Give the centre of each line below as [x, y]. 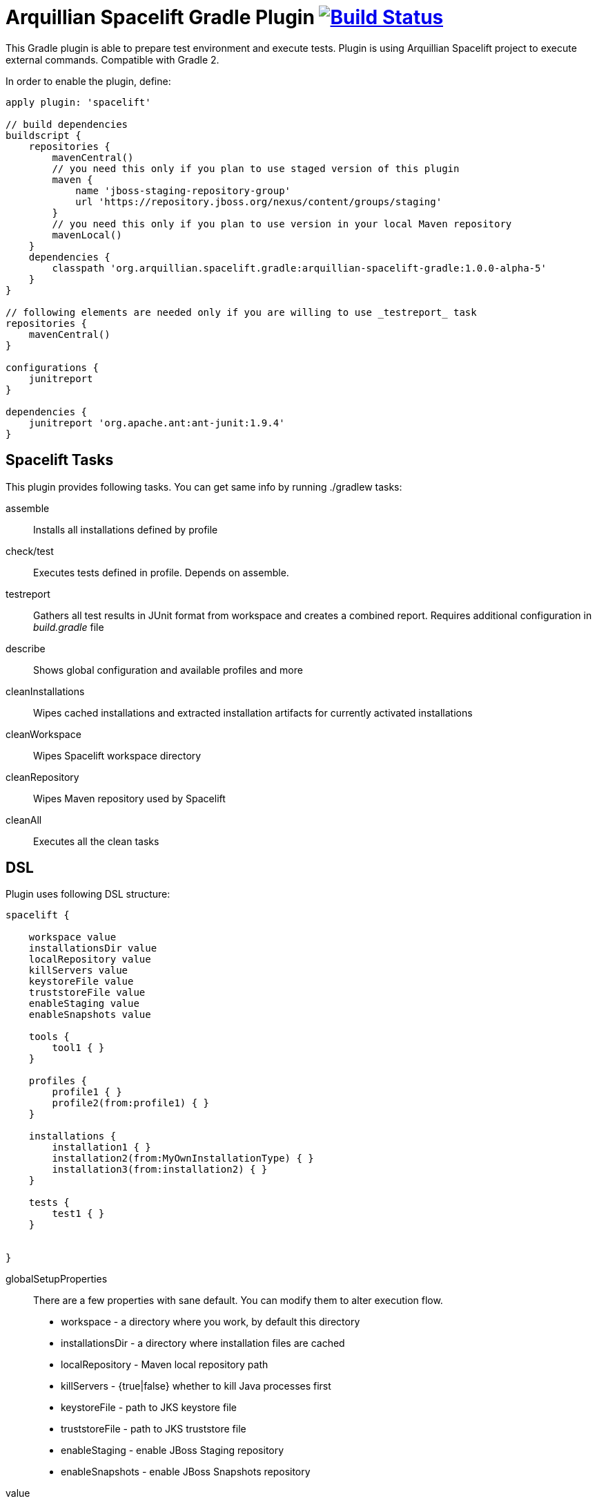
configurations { [52, 367]
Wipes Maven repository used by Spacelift [129, 798]
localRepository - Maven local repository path [165, 1365]
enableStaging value [84, 1004]
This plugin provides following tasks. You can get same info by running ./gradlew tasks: [204, 486]
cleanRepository [42, 777]
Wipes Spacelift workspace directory [117, 755]
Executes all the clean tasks [96, 841]
